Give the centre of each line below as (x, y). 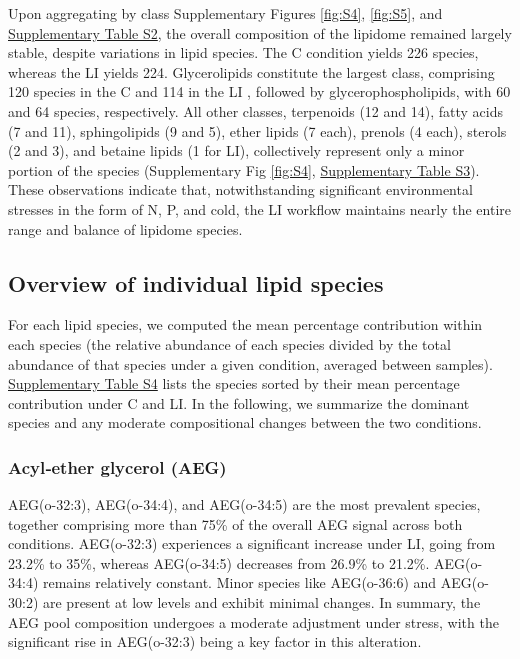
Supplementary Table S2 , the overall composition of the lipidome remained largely (260, 32)
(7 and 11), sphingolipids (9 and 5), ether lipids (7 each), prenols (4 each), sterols (257, 130)
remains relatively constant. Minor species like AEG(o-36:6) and (239, 582)
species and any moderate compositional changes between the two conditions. (245, 422)
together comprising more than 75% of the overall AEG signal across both (235, 523)
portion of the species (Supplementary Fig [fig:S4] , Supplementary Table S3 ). (244, 169)
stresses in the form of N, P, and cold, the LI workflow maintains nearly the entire (260, 208)
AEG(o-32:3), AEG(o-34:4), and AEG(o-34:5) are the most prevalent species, (244, 504)
